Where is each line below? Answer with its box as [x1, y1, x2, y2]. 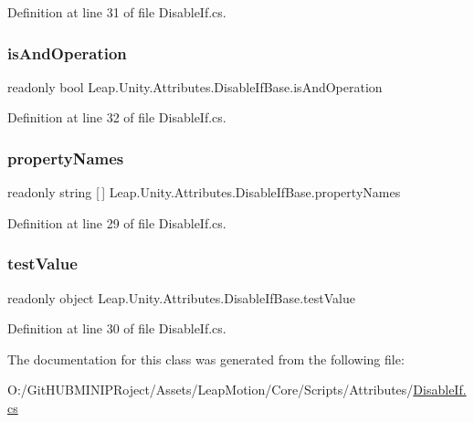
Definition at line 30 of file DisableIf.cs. [7, 319, 226, 338]
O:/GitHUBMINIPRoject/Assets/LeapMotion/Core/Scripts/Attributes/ [7, 380, 414, 399]
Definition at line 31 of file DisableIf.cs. [7, 3, 226, 21]
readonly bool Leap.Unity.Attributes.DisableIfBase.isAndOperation [7, 77, 383, 96]
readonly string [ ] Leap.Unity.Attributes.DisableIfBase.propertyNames [7, 183, 401, 202]
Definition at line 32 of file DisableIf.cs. [7, 108, 226, 127]
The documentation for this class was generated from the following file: [7, 349, 405, 368]
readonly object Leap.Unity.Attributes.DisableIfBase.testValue [7, 288, 355, 307]
